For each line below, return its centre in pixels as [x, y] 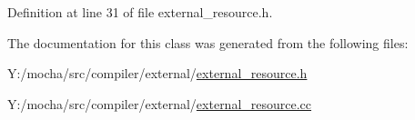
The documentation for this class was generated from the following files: [208, 42]
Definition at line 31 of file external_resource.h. [140, 12]
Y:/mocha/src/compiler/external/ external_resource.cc [160, 103]
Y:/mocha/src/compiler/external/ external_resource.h [157, 73]
